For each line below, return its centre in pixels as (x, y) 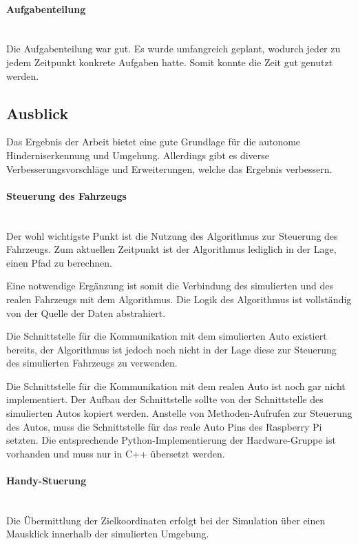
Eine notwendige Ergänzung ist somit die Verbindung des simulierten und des (170, 286)
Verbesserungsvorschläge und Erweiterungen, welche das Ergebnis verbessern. (169, 168)
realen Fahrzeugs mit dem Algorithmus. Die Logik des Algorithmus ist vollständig (179, 299)
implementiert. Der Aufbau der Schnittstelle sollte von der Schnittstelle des (165, 399)
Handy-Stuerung (46, 481)
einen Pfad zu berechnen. (59, 262)
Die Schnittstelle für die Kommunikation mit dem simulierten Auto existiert (167, 336)
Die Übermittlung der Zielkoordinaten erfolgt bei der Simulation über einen (166, 520)
